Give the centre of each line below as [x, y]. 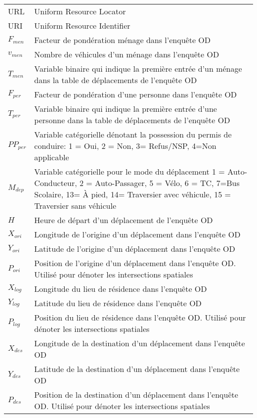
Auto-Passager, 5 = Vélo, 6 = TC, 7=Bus [167, 183]
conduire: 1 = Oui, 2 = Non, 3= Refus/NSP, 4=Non [125, 146]
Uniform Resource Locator [80, 11]
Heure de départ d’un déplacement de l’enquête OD [124, 220]
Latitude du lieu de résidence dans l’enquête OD [118, 303]
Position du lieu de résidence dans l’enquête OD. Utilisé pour [140, 317]
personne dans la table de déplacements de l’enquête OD [132, 120]
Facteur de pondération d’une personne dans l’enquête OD [136, 94]
